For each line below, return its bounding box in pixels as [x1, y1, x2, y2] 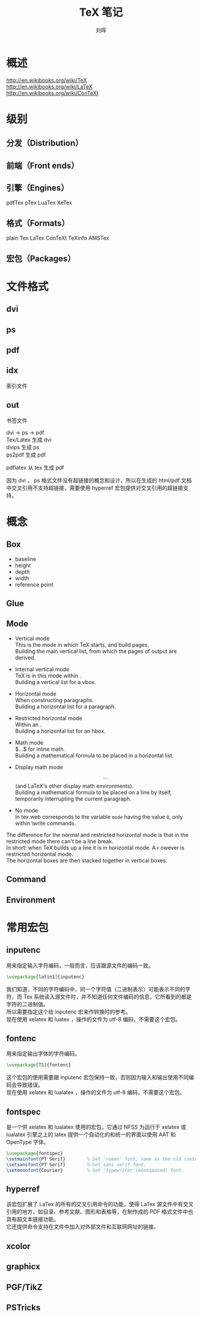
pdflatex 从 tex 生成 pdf [6, 464, 64, 471]
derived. [14, 654, 36, 661]
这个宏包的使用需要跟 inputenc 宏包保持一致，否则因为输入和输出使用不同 [6, 1074, 189, 1081]
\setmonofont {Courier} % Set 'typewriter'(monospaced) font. [6, 1167, 185, 1173]
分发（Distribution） [6, 138, 84, 148]
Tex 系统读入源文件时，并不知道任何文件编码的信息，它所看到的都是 [23, 993, 192, 1000]
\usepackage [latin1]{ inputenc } [6, 974, 85, 980]
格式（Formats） [6, 218, 70, 228]
